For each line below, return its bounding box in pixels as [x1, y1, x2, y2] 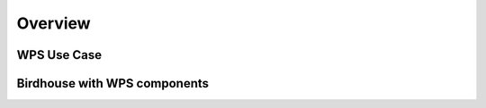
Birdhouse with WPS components [16, 76, 210, 91]
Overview [16, 13, 91, 33]
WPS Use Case [16, 47, 103, 62]
